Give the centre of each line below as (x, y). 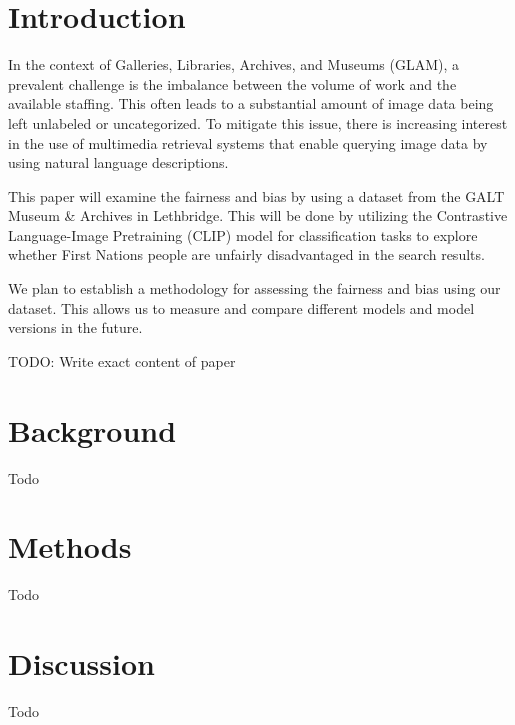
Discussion (81, 663)
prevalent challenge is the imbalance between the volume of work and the (232, 83)
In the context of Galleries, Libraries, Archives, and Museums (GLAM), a (234, 64)
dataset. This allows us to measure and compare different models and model (241, 307)
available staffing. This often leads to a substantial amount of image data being (251, 103)
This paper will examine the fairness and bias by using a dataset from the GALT (256, 195)
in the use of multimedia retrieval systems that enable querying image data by (248, 142)
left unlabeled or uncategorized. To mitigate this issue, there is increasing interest (258, 122)
